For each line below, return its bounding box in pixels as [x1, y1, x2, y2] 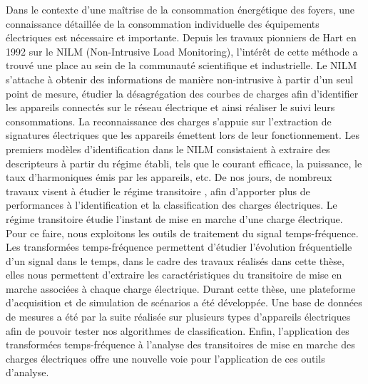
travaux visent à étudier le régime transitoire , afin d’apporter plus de [6, 183, 310, 198]
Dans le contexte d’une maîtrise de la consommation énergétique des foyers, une [6, 2, 355, 16]
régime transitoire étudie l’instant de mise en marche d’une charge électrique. [6, 211, 343, 226]
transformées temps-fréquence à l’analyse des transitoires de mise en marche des [6, 337, 355, 352]
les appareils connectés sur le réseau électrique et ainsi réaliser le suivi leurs [6, 100, 335, 115]
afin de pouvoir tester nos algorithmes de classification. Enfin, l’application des [6, 323, 349, 338]
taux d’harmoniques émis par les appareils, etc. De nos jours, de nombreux [6, 170, 332, 185]
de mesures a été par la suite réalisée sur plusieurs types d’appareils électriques [6, 309, 351, 324]
